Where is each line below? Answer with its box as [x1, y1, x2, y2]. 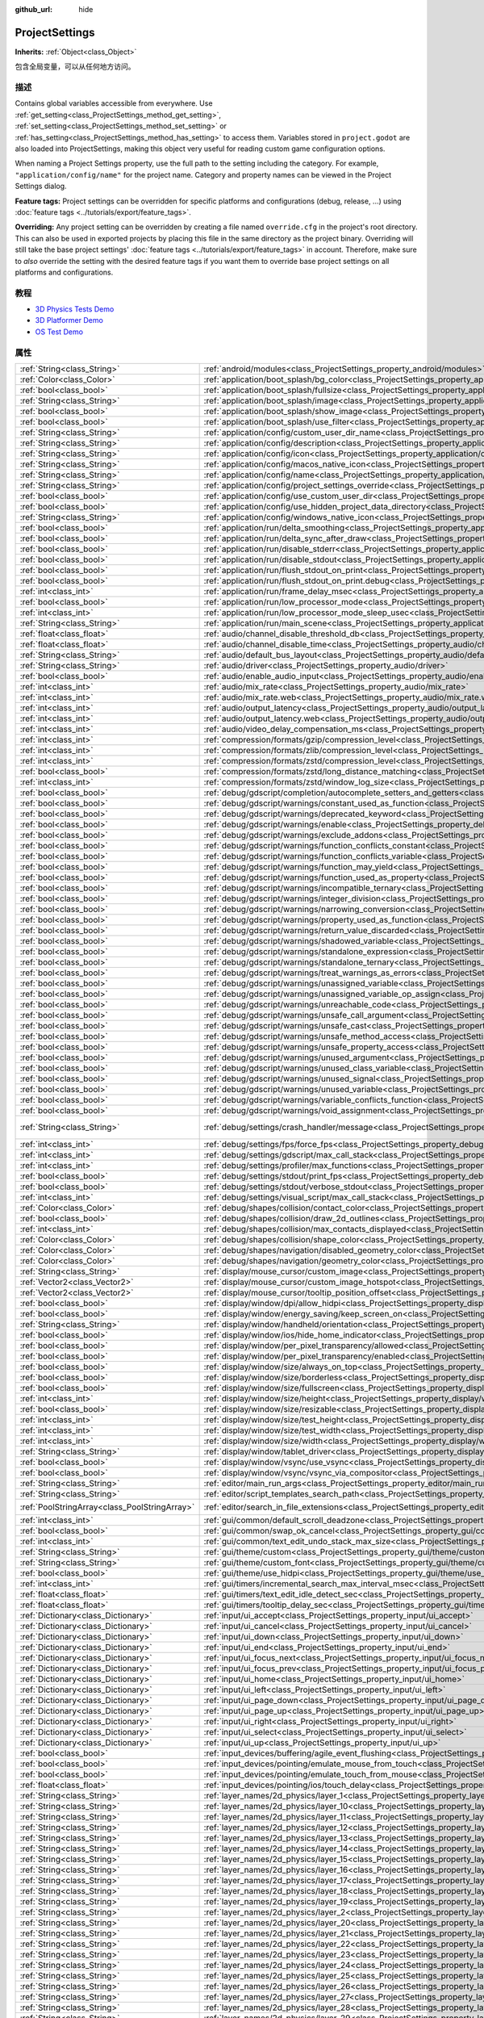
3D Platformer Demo [35, 316, 104, 325]
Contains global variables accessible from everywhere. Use [15, 98, 213, 108]
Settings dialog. [15, 182, 68, 191]
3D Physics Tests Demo [35, 304, 115, 314]
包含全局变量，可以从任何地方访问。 [15, 61, 136, 72]
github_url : [15, 5, 52, 14]
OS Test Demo [35, 327, 84, 337]
